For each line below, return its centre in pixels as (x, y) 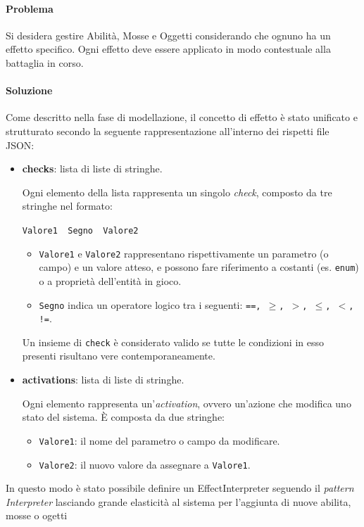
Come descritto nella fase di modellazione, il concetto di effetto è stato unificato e (182, 117)
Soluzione (29, 90)
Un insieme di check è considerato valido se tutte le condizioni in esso (173, 342)
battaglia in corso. (45, 62)
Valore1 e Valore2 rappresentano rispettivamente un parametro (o (184, 253)
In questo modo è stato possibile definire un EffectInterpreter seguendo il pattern (180, 488)
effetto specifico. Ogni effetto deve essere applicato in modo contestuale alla (168, 49)
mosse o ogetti (37, 515)
